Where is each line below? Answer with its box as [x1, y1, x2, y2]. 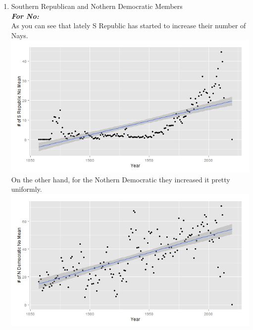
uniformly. [11, 184, 42, 194]
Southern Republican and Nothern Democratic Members [11, 1, 183, 11]
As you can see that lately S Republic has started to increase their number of [11, 20, 246, 31]
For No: [11, 10, 39, 21]
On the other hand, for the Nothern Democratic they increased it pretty [11, 174, 230, 184]
